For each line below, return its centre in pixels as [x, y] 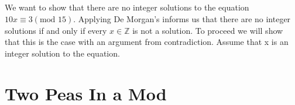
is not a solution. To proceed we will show [208, 30]
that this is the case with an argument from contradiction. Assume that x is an [147, 42]
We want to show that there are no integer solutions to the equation [127, 7]
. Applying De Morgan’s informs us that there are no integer [182, 18]
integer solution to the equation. [62, 53]
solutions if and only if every [56, 30]
